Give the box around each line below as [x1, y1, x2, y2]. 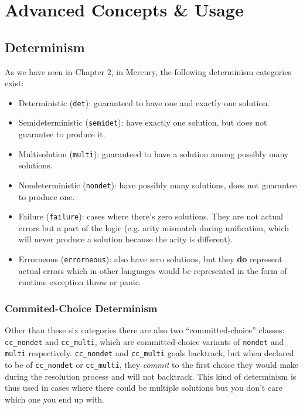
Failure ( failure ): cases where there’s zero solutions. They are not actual [18, 210, 283, 222]
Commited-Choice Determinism [5, 300, 158, 315]
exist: [5, 77, 24, 89]
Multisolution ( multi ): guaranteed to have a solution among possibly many [18, 147, 289, 160]
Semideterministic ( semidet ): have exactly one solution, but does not [18, 116, 267, 129]
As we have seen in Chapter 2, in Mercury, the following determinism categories [5, 65, 291, 77]
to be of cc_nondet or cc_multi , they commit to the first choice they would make [5, 358, 299, 370]
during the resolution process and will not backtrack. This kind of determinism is [5, 370, 297, 382]
